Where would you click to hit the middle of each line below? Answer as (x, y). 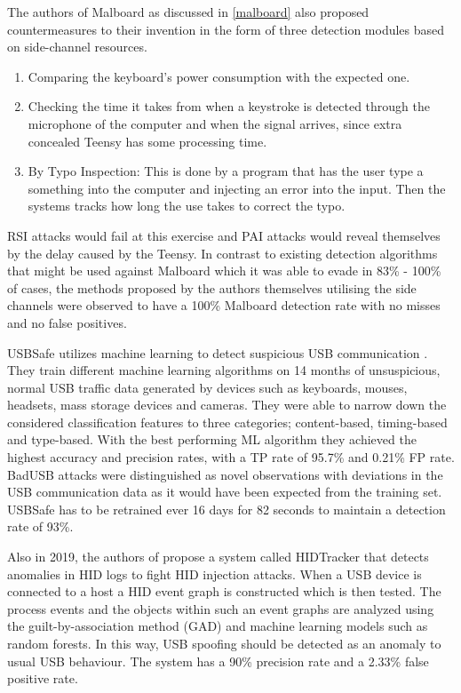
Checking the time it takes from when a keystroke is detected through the (229, 106)
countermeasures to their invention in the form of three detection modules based (226, 29)
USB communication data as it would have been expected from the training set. (225, 492)
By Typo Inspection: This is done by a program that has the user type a (226, 171)
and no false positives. (67, 322)
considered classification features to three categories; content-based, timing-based (227, 422)
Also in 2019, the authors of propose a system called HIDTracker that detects (218, 557)
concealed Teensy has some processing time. (147, 141)
